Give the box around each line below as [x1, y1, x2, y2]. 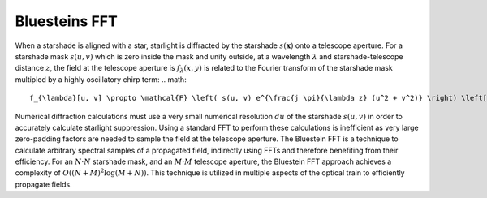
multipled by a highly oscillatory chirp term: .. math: [15, 74, 187, 84]
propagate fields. [15, 179, 72, 189]
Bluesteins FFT [15, 12, 118, 30]
